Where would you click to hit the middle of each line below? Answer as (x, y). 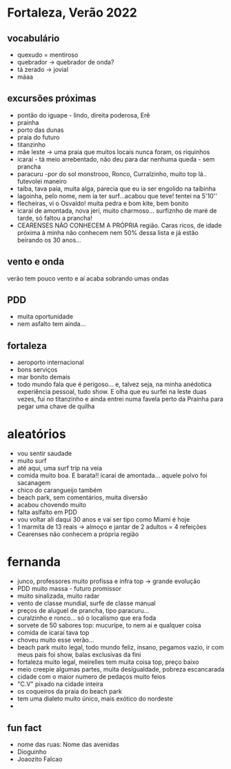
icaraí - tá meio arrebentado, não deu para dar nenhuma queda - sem (116, 159)
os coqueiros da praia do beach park (69, 692)
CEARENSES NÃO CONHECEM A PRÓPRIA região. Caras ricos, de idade (119, 225)
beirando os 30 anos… (49, 240)
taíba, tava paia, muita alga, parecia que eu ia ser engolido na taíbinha (116, 189)
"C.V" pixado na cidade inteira (60, 684)
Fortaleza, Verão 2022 (72, 13)
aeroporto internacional (50, 362)
